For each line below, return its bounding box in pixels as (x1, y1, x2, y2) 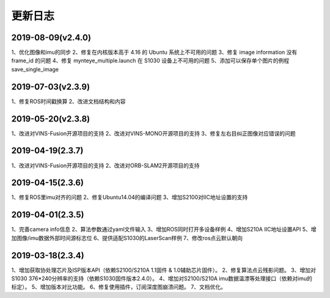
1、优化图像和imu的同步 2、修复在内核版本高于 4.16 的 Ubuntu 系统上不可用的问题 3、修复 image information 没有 (11, 49, 298, 56)
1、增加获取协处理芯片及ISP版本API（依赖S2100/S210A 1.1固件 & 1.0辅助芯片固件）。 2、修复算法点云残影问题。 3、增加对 (11, 266, 316, 274)
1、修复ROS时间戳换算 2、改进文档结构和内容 (11, 98, 126, 105)
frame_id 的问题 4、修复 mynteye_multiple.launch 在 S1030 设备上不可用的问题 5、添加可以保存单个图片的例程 (11, 57, 290, 64)
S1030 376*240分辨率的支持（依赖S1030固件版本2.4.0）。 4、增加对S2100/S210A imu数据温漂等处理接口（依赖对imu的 (11, 275, 313, 282)
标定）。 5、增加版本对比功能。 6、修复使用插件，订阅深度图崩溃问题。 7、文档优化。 (11, 283, 226, 291)
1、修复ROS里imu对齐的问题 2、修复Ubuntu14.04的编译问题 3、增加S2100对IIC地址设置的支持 (11, 194, 248, 201)
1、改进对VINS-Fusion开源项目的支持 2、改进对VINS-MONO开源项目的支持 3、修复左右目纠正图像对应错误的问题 (11, 129, 296, 137)
